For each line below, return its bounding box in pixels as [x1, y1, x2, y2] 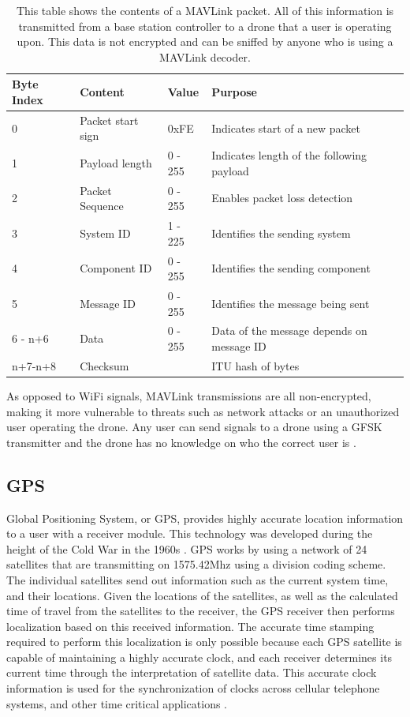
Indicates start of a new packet [211, 119, 361, 136]
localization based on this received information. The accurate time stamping [6, 618, 375, 634]
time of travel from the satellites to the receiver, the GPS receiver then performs [6, 603, 395, 619]
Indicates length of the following [211, 147, 367, 163]
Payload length [80, 155, 152, 171]
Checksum [80, 357, 129, 374]
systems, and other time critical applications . [6, 695, 227, 711]
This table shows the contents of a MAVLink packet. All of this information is [16, 2, 394, 18]
